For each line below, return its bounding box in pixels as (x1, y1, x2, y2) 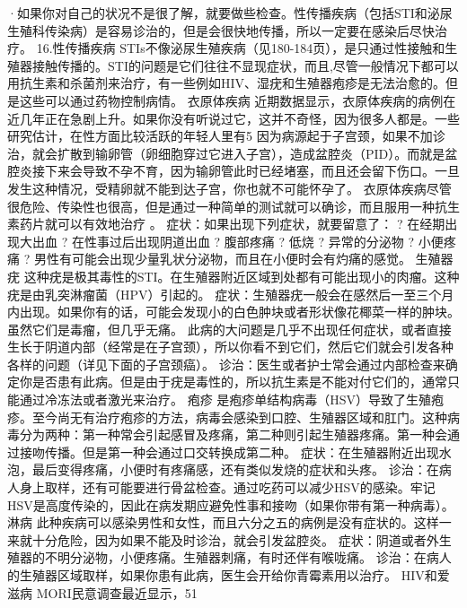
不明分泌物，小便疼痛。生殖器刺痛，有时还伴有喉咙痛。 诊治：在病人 (44, 548, 452, 567)
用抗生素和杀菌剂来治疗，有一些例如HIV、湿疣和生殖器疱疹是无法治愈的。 (7, 74, 446, 92)
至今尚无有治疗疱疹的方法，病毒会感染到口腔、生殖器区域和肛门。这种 (31, 407, 447, 426)
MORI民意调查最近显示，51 (36, 583, 198, 602)
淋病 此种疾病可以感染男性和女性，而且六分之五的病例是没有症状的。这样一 (7, 513, 452, 532)
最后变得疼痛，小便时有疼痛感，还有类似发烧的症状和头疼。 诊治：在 (31, 460, 439, 479)
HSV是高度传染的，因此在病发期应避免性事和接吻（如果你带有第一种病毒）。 (7, 495, 454, 514)
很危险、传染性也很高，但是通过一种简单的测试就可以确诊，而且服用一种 (7, 196, 435, 215)
